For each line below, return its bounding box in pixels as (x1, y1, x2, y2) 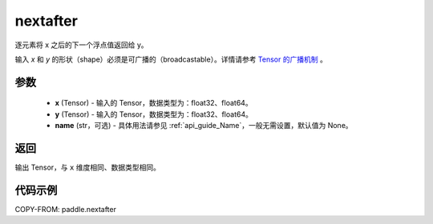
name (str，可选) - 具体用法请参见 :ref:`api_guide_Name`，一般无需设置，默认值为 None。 (55, 121, 353, 130)
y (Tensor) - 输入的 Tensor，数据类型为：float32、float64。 (55, 109, 253, 119)
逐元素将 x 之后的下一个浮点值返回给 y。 (14, 40, 148, 50)
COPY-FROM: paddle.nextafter (14, 204, 116, 214)
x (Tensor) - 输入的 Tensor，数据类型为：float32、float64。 (55, 98, 253, 108)
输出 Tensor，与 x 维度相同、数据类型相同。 (14, 162, 160, 172)
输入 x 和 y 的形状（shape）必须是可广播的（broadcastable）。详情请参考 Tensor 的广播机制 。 (14, 54, 328, 64)
